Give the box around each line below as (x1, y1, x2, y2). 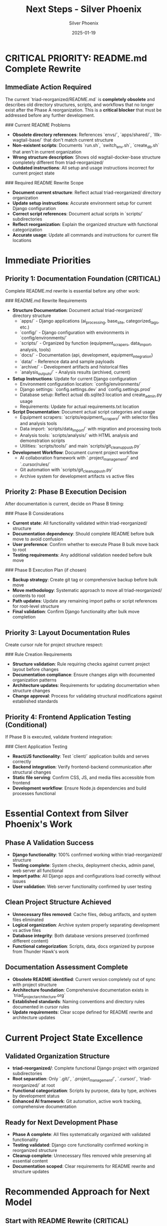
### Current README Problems (5, 121, 71, 128)
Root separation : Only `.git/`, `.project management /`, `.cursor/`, (12, 1076, 138, 1083)
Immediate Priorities (5, 254, 91, 266)
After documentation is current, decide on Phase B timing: (5, 501, 125, 507)
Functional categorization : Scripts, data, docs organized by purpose (12, 943, 155, 949)
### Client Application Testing (5, 743, 67, 749)
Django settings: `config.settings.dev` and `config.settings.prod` (19, 386, 152, 392)
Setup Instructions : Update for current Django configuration (12, 375, 137, 381)
